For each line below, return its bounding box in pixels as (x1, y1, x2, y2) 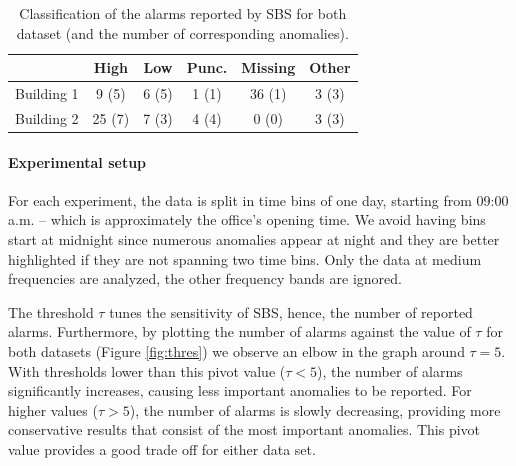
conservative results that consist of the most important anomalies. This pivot (8, 419, 481, 440)
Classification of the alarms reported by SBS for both (19, 3, 347, 23)
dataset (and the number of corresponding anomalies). (16, 22, 349, 43)
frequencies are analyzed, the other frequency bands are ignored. (8, 268, 402, 289)
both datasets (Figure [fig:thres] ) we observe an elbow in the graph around (8, 340, 465, 361)
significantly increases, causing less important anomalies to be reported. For (8, 380, 472, 401)
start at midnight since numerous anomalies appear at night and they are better (8, 228, 500, 249)
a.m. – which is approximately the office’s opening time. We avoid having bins (8, 209, 486, 230)
